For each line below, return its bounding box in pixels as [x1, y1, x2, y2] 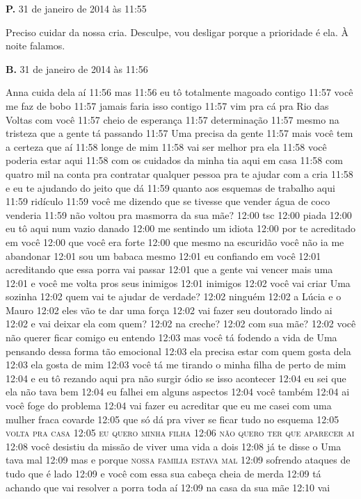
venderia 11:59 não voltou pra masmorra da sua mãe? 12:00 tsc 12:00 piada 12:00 [6, 207, 352, 222]
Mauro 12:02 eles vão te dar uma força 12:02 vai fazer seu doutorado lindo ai [6, 302, 332, 317]
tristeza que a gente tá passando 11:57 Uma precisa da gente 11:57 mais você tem [6, 126, 353, 140]
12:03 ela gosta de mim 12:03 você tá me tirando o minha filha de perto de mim [6, 357, 346, 372]
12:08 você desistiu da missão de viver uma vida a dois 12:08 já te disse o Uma [6, 439, 342, 453]
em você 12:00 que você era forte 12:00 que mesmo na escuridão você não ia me [6, 234, 344, 249]
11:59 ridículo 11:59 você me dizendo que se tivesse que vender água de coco [6, 194, 330, 208]
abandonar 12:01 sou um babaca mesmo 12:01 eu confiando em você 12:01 [6, 248, 321, 263]
